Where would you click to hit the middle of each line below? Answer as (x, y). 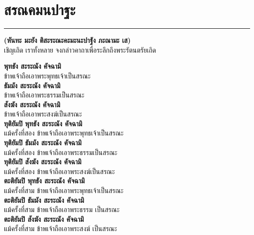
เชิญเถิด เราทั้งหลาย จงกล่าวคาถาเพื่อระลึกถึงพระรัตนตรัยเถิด (80, 49)
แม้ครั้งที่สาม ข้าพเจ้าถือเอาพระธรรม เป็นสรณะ (62, 209)
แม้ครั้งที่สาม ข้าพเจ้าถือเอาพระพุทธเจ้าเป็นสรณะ (64, 190)
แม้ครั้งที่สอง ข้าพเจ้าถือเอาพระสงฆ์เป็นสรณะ (60, 171)
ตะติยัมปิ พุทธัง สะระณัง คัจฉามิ (44, 181)
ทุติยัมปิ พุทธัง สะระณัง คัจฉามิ (43, 123)
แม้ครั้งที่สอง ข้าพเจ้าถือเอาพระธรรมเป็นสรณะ (61, 152)
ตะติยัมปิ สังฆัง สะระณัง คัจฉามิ (44, 219)
